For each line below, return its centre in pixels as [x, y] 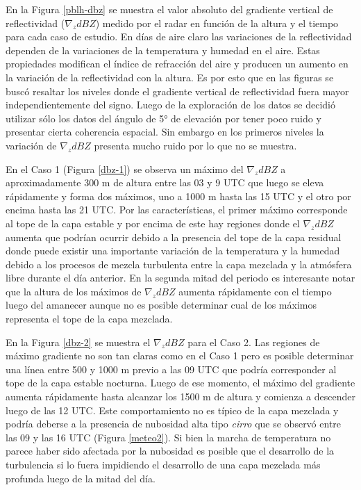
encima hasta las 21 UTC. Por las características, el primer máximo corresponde [177, 210]
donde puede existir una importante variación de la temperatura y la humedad [173, 251]
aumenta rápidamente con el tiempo [255, 291]
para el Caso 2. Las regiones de [254, 342]
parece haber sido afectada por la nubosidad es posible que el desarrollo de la [170, 451]
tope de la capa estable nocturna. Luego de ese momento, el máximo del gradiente [180, 383]
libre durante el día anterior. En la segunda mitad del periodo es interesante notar [180, 278]
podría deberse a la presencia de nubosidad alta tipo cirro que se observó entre [174, 424]
